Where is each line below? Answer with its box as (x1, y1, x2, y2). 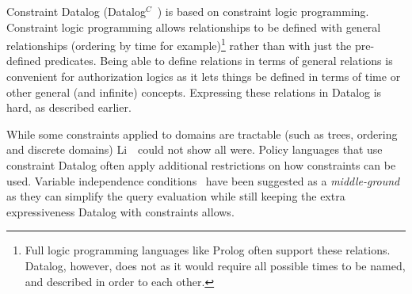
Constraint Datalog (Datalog (6, 3, 146, 19)
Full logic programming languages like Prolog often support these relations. (25, 242, 391, 258)
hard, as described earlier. (6, 99, 132, 116)
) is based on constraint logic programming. (157, 3, 369, 19)
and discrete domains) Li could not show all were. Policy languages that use (6, 141, 383, 158)
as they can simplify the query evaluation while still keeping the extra (6, 188, 345, 204)
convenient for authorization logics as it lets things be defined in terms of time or (6, 68, 401, 85)
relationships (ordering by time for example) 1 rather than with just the (6, 35, 352, 53)
